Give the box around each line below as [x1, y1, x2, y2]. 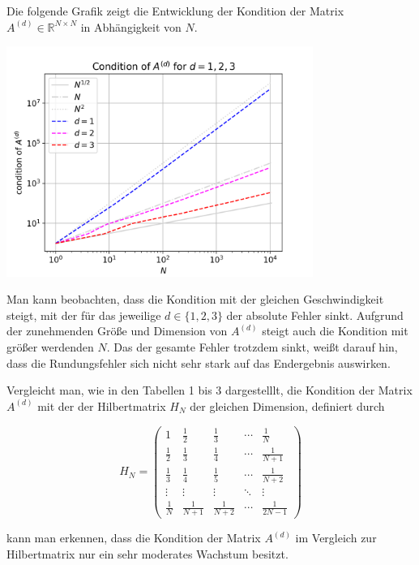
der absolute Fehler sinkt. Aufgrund [226, 306, 404, 323]
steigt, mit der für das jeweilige [6, 306, 161, 323]
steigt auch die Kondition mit [262, 322, 408, 339]
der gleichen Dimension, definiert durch [190, 397, 385, 414]
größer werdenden [6, 339, 94, 356]
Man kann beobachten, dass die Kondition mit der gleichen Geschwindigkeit [6, 291, 384, 308]
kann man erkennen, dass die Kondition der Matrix [6, 529, 261, 546]
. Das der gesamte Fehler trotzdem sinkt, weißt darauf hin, [106, 339, 398, 356]
